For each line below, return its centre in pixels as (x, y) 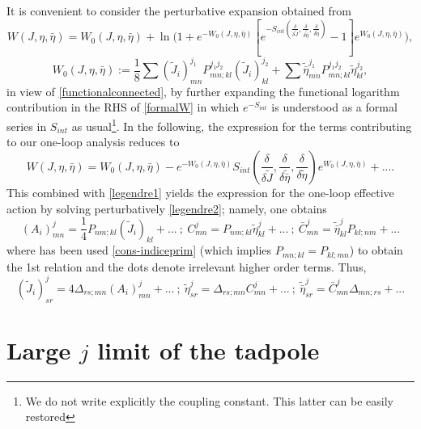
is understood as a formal (334, 107)
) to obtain (376, 250)
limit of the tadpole (208, 349)
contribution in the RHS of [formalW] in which (123, 107)
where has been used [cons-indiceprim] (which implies (139, 250)
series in (27, 126)
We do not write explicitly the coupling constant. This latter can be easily (209, 400)
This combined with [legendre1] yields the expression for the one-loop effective (200, 192)
